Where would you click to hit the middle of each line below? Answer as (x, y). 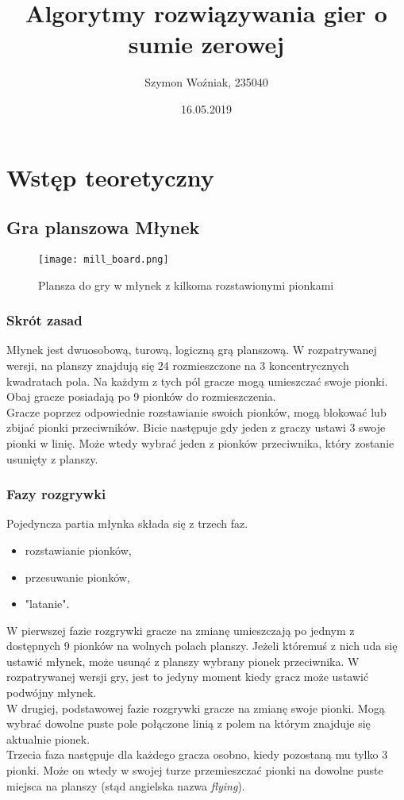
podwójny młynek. (52, 692)
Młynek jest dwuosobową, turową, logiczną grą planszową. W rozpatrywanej (192, 350)
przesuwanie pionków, (77, 577)
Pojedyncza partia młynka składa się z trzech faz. (127, 523)
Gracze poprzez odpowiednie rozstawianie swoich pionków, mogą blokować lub (196, 412)
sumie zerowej (206, 44)
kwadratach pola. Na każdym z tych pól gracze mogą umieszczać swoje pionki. (197, 381)
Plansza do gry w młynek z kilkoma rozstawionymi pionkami (186, 285)
